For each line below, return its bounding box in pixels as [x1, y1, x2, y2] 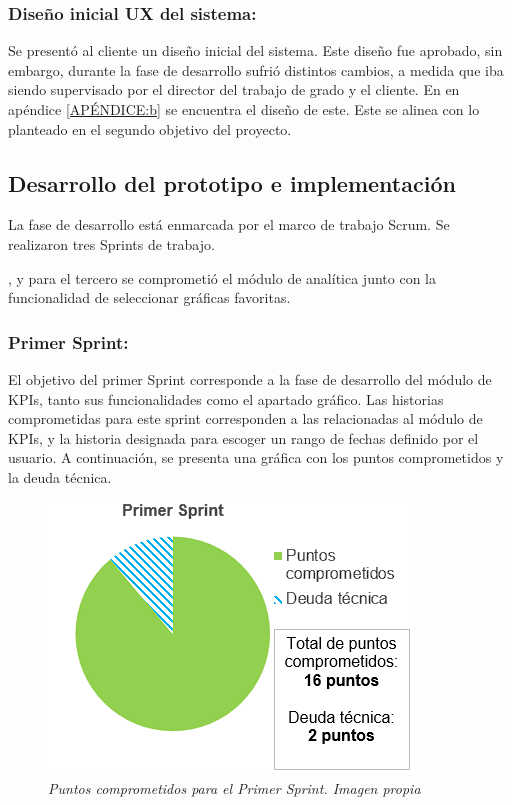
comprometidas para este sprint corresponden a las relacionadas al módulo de [8, 408, 483, 429]
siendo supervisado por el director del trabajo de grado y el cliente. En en [8, 79, 460, 100]
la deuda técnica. [8, 466, 112, 487]
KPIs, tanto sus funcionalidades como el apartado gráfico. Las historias [8, 388, 444, 409]
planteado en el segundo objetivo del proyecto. [8, 118, 292, 139]
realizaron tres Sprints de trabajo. [8, 233, 215, 254]
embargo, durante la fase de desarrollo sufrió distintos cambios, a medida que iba [8, 59, 504, 80]
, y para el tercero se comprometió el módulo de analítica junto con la [8, 267, 436, 288]
